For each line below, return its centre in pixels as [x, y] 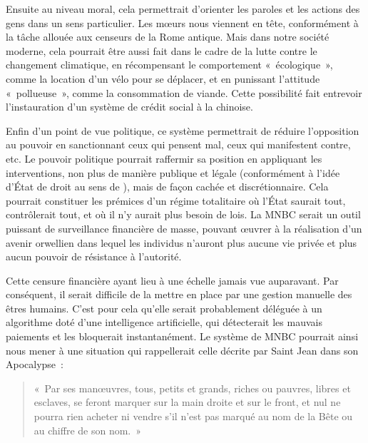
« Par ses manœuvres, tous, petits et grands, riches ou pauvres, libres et [192, 388]
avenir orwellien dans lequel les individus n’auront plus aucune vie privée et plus [182, 242]
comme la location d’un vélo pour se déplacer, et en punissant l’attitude [163, 78]
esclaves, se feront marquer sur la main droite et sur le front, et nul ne [187, 402]
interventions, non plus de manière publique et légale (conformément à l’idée [173, 172]
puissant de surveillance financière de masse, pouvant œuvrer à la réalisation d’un [184, 228]
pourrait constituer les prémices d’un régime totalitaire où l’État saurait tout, [176, 200]
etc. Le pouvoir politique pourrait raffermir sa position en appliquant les [164, 158]
